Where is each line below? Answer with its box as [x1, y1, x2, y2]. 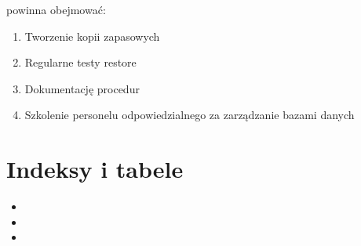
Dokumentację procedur [24, 80, 140, 96]
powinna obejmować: [6, 2, 106, 17]
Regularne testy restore [24, 54, 137, 71]
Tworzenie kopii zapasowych [24, 27, 160, 44]
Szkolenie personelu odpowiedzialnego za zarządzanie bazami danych [24, 107, 355, 123]
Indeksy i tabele [6, 153, 184, 185]
